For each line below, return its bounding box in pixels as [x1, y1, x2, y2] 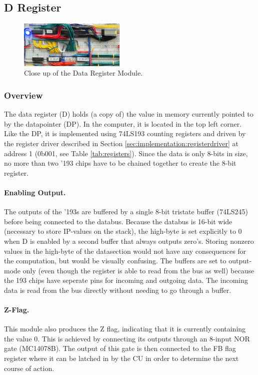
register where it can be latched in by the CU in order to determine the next [4, 353, 239, 363]
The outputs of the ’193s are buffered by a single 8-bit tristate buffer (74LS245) [4, 206, 248, 217]
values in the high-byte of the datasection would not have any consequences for [4, 245, 246, 256]
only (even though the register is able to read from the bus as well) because [22, 265, 254, 275]
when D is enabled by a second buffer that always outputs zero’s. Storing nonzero [4, 235, 254, 246]
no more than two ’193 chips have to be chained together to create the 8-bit [4, 158, 236, 168]
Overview [4, 89, 43, 101]
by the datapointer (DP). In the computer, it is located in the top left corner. [4, 118, 242, 129]
